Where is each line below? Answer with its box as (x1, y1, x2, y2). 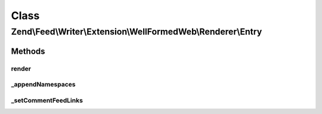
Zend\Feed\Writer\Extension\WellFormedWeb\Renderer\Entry (11, 26, 262, 37)
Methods (11, 46, 45, 56)
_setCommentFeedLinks (11, 96, 83, 104)
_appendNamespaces (11, 81, 76, 89)
